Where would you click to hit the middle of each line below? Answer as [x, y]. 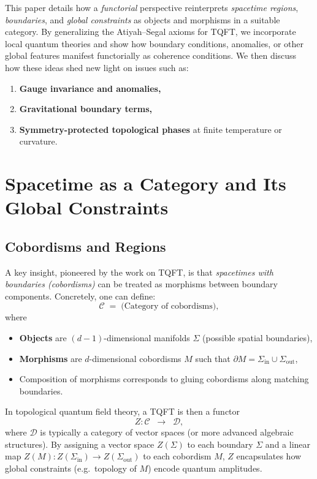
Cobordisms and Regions [86, 246]
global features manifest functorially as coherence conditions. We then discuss [151, 55]
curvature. [38, 141]
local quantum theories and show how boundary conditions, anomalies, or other [155, 43]
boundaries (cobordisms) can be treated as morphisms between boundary [141, 284]
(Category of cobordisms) [169, 307]
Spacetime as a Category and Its [146, 183]
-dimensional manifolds [147, 338]
